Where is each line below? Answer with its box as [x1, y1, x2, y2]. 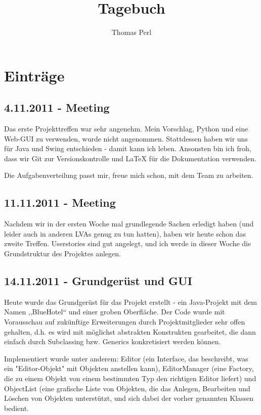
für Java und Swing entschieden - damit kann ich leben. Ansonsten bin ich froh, [4, 143, 251, 154]
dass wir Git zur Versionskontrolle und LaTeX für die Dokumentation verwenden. [4, 153, 256, 163]
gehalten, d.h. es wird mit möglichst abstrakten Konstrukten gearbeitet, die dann [4, 326, 256, 337]
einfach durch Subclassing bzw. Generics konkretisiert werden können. [4, 336, 221, 347]
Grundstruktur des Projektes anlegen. [4, 248, 121, 259]
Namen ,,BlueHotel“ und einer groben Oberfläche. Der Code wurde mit [4, 306, 225, 317]
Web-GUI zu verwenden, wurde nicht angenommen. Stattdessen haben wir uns [4, 133, 248, 144]
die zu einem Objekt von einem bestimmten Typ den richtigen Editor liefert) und [4, 373, 256, 384]
